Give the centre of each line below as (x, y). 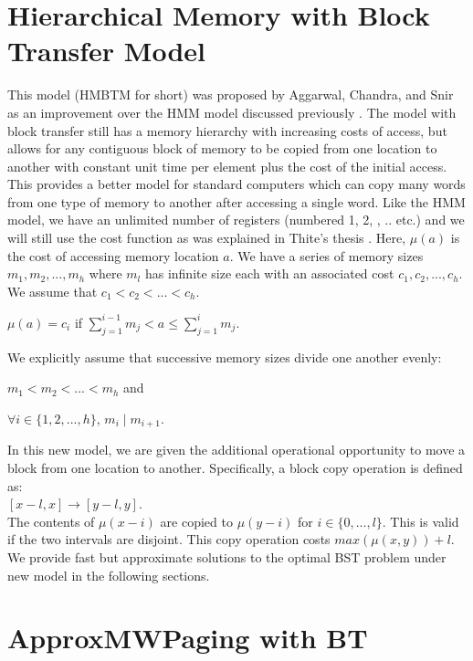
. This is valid (420, 521)
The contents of (51, 521)
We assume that (53, 291)
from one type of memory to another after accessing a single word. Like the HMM (236, 201)
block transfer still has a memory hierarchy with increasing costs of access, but (227, 130)
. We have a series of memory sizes (326, 255)
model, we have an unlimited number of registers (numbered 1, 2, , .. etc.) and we (236, 220)
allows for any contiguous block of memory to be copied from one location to (222, 148)
